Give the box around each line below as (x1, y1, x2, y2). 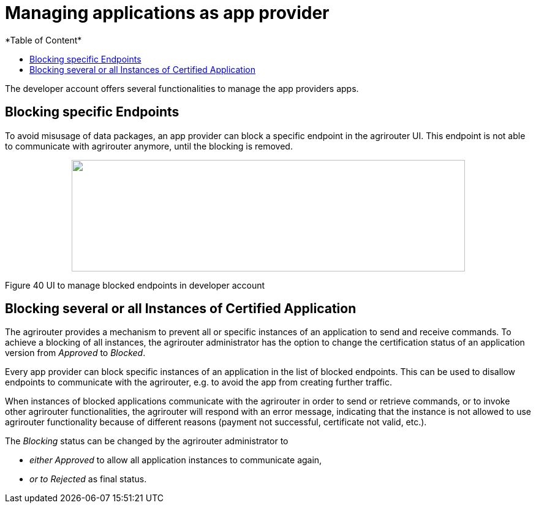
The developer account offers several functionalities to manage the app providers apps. (5, 83, 359, 94)
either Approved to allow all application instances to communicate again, (29, 455, 322, 466)
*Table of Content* (5, 34, 82, 45)
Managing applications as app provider (5, 2, 330, 23)
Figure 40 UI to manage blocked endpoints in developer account (5, 279, 265, 290)
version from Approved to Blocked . (5, 347, 146, 358)
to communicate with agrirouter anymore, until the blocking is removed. (5, 140, 293, 151)
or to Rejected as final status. (29, 474, 147, 485)
